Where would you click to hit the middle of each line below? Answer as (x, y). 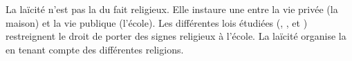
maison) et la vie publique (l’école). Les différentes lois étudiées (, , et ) (157, 22)
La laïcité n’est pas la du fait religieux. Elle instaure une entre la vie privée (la (172, 9)
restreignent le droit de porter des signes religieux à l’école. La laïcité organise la (176, 36)
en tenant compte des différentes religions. (95, 49)
